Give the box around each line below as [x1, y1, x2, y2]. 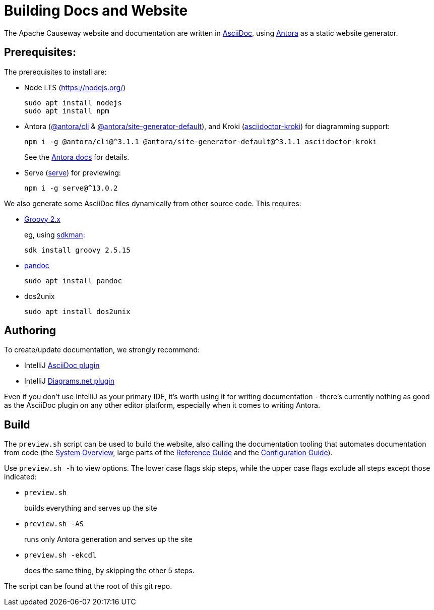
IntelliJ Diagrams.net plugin [24, 377, 114, 386]
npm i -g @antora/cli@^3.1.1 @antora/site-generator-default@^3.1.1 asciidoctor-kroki [24, 137, 377, 146]
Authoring [4, 324, 56, 337]
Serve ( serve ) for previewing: [24, 168, 121, 177]
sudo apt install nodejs [24, 98, 122, 107]
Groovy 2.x [24, 214, 60, 223]
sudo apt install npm [24, 106, 109, 115]
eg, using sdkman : [24, 230, 85, 239]
